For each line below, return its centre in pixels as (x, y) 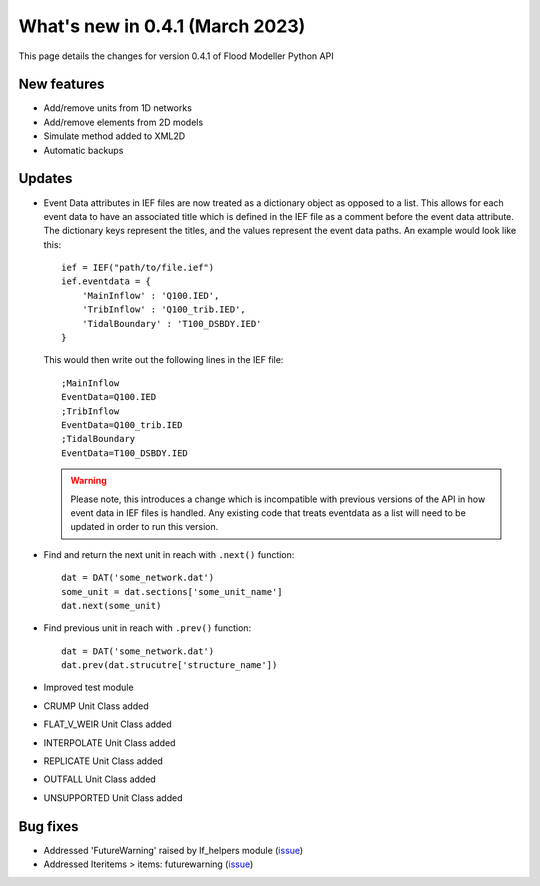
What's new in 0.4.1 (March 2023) (162, 26)
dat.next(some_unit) (111, 605)
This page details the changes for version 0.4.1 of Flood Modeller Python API (176, 56)
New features (61, 84)
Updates (45, 178)
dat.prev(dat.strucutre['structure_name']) (169, 665)
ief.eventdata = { (106, 281)
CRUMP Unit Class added (96, 706)
